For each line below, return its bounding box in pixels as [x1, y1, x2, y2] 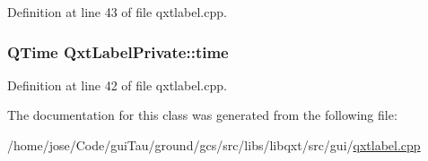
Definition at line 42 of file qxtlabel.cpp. [7, 75, 227, 94]
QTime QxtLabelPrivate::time [7, 40, 229, 63]
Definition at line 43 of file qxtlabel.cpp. [7, 3, 227, 21]
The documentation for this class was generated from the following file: [7, 106, 397, 124]
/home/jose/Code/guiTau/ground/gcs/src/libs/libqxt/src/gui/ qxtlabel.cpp [7, 136, 421, 154]
